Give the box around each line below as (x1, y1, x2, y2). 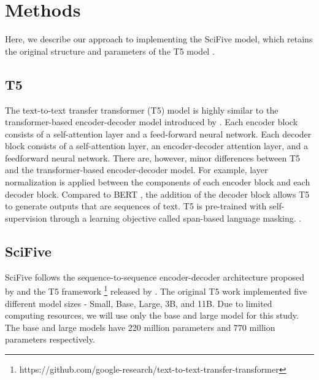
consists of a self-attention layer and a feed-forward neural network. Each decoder (5, 127, 312, 140)
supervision (5, 211, 47, 224)
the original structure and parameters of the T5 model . (5, 44, 215, 57)
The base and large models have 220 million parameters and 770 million (5, 320, 275, 333)
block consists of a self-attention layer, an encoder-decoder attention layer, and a (5, 139, 308, 152)
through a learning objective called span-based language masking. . (50, 211, 302, 224)
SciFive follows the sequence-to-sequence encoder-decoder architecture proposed (5, 270, 304, 283)
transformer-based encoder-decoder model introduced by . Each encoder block (5, 115, 298, 128)
